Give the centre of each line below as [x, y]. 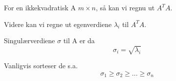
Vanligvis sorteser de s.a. [41, 66]
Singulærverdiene [30, 40]
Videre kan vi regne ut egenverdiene [58, 24]
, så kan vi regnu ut [125, 7]
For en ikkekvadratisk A [40, 7]
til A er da [79, 40]
